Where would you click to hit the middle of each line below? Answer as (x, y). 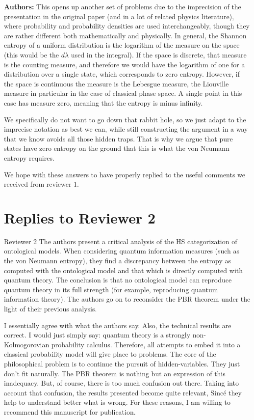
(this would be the (32, 54)
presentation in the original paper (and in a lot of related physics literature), (119, 16)
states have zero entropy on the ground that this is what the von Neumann (117, 148)
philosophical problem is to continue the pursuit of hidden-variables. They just (122, 363)
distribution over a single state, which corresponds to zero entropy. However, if (122, 74)
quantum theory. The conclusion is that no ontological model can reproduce (118, 280)
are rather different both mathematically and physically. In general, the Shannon (125, 35)
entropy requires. (29, 157)
